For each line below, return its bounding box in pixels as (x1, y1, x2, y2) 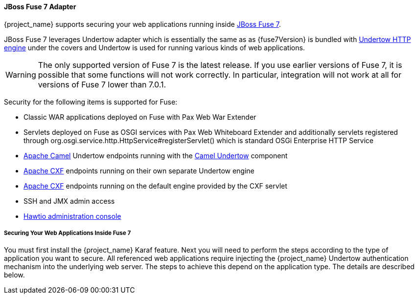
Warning (5, 69, 36, 80)
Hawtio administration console (23, 212, 121, 220)
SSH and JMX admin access (23, 196, 115, 205)
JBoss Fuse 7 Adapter (4, 2, 76, 11)
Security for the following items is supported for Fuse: (4, 97, 178, 106)
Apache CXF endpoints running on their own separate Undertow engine (23, 166, 255, 175)
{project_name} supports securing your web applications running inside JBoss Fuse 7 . (4, 20, 281, 28)
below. (4, 271, 25, 279)
